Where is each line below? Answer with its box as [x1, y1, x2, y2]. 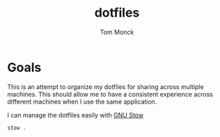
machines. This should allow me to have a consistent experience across [7, 90, 214, 98]
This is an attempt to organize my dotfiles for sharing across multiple [7, 82, 204, 91]
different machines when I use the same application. [7, 97, 157, 106]
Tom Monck [100, 28, 134, 36]
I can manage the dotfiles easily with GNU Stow [7, 111, 144, 119]
